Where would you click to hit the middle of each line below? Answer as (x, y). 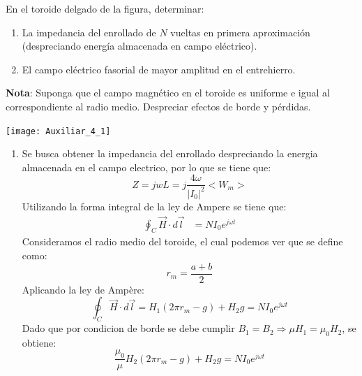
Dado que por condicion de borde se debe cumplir (128, 328)
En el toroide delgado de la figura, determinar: (105, 8)
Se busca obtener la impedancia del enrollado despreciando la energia (170, 153)
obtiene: (39, 342)
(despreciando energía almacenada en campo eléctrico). (139, 46)
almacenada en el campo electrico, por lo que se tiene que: (146, 167)
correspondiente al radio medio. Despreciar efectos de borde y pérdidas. (158, 106)
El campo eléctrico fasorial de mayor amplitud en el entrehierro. (159, 69)
